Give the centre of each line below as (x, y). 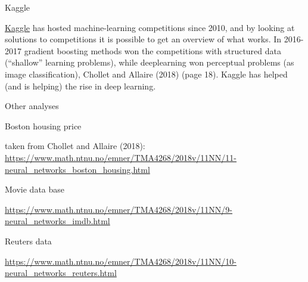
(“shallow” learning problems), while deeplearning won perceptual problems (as (150, 62)
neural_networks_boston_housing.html (77, 169)
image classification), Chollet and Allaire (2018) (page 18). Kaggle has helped (146, 74)
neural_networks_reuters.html (61, 273)
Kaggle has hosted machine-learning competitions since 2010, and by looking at (150, 27)
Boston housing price (43, 125)
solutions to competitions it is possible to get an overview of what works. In (143, 39)
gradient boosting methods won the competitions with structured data (153, 50)
